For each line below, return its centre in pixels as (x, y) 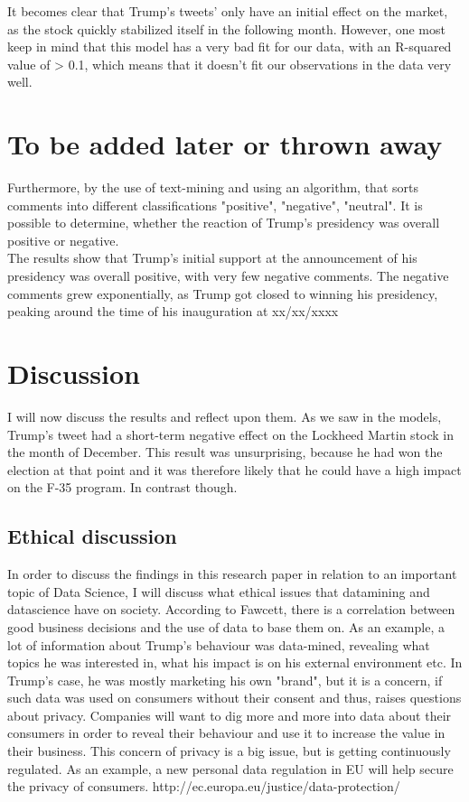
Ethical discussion (92, 536)
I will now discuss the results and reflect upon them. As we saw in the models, (225, 416)
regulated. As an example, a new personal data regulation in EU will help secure (230, 768)
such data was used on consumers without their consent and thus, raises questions (234, 698)
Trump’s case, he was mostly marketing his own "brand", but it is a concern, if (225, 680)
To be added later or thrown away (225, 144)
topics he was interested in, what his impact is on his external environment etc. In (235, 662)
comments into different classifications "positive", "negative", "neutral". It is (215, 205)
